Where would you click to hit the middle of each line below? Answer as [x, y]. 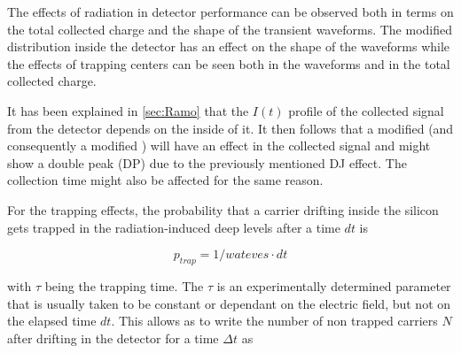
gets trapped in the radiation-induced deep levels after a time [174, 227]
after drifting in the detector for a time [113, 338]
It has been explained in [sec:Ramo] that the [128, 110]
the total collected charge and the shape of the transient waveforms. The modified [230, 29]
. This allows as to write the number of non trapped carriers [274, 321]
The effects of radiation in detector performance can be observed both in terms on [230, 12]
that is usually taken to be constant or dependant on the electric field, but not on [229, 303]
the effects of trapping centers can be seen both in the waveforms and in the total [229, 63]
